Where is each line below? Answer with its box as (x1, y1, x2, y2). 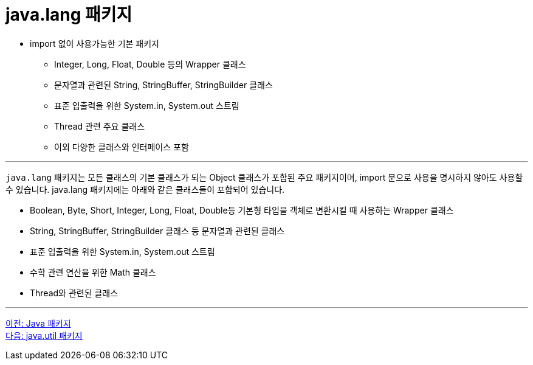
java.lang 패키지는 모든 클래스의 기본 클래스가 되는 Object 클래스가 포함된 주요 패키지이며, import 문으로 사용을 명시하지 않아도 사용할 (5, 172, 523, 182)
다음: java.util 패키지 (5, 330, 83, 341)
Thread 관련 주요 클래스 (54, 120, 145, 131)
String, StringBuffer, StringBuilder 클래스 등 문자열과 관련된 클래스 (30, 225, 285, 236)
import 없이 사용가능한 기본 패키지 (30, 38, 159, 49)
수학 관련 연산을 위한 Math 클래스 (30, 266, 156, 277)
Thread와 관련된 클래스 (30, 287, 119, 298)
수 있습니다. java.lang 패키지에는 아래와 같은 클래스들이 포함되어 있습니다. (5, 184, 285, 195)
